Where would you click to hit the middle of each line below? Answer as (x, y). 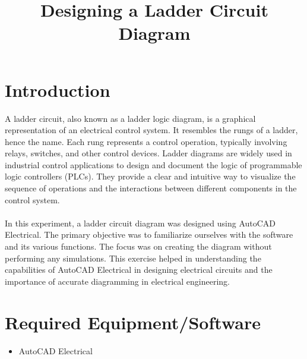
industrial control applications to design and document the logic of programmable (153, 164)
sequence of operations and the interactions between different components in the (151, 188)
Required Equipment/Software (133, 322)
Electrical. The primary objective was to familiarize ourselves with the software (149, 234)
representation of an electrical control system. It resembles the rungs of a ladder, (151, 130)
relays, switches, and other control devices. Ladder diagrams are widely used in (148, 153)
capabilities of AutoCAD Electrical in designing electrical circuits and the (139, 270)
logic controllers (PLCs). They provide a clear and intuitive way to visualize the (150, 176)
